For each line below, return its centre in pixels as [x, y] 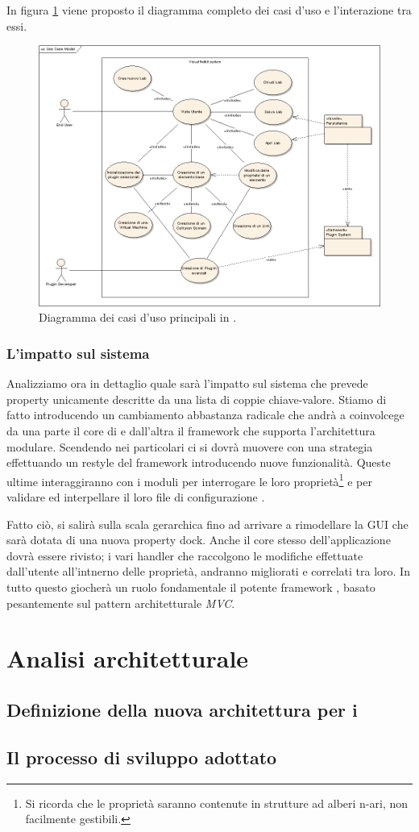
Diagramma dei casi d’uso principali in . [138, 317]
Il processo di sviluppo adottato [142, 757]
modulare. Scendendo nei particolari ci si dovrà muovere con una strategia [190, 446]
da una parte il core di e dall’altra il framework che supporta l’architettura [191, 430]
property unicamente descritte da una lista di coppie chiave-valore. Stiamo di [197, 399]
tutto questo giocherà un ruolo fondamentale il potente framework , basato [191, 587]
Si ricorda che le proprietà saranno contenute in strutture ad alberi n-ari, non [217, 803]
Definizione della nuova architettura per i [182, 709]
